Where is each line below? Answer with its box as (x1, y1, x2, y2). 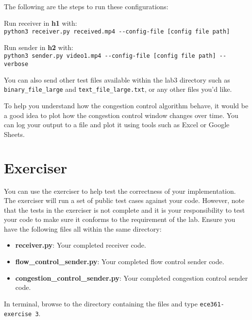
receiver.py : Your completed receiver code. (15, 240, 146, 250)
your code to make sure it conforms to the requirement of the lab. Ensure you (4, 214, 235, 224)
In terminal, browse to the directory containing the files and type (4, 298, 198, 308)
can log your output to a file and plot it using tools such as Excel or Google (4, 119, 230, 130)
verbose (4, 61, 29, 68)
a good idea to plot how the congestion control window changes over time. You (4, 110, 238, 120)
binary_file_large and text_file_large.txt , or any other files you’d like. (4, 84, 232, 94)
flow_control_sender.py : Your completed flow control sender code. (15, 256, 224, 267)
